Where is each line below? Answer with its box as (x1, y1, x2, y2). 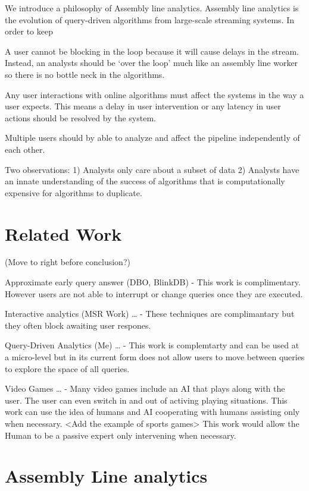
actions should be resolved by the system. (5, 111, 156, 124)
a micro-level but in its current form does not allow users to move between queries (5, 351, 305, 363)
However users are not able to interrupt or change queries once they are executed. (5, 287, 303, 300)
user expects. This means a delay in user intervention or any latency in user (5, 100, 281, 112)
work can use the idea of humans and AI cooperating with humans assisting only (5, 405, 300, 418)
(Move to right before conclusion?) (5, 256, 130, 268)
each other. (5, 143, 45, 155)
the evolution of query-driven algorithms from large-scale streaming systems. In (5, 13, 295, 26)
